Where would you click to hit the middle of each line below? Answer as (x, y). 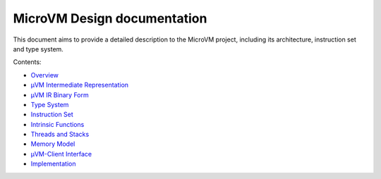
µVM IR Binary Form (60, 94)
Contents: (27, 62)
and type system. (38, 49)
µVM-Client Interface (61, 154)
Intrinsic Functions (58, 124)
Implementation (53, 164)
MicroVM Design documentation (110, 18)
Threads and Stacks (60, 135)
